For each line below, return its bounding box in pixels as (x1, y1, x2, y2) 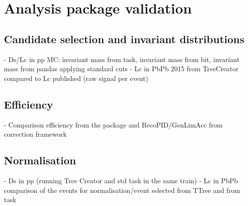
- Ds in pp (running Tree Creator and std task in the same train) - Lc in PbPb (4, 175, 238, 185)
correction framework (4, 129, 67, 139)
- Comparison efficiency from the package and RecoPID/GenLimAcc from (4, 119, 223, 129)
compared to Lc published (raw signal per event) (4, 73, 148, 83)
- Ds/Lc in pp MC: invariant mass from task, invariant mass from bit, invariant (4, 54, 240, 64)
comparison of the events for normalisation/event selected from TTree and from (4, 185, 240, 195)
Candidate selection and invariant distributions (4, 31, 245, 46)
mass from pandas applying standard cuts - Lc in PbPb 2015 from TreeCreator (4, 63, 239, 74)
